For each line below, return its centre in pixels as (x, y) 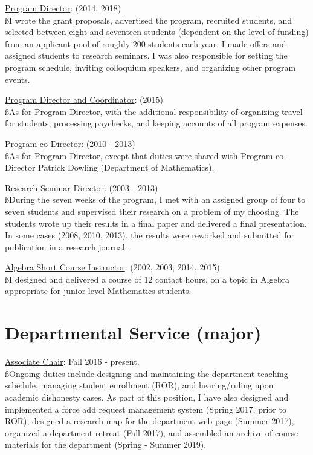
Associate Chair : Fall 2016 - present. (72, 362)
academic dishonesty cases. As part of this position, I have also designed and (147, 397)
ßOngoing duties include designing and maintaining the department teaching (147, 373)
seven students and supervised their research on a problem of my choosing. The (152, 211)
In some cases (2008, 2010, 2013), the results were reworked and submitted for (150, 235)
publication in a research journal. (66, 247)
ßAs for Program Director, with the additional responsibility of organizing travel (154, 111)
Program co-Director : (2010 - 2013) (70, 143)
